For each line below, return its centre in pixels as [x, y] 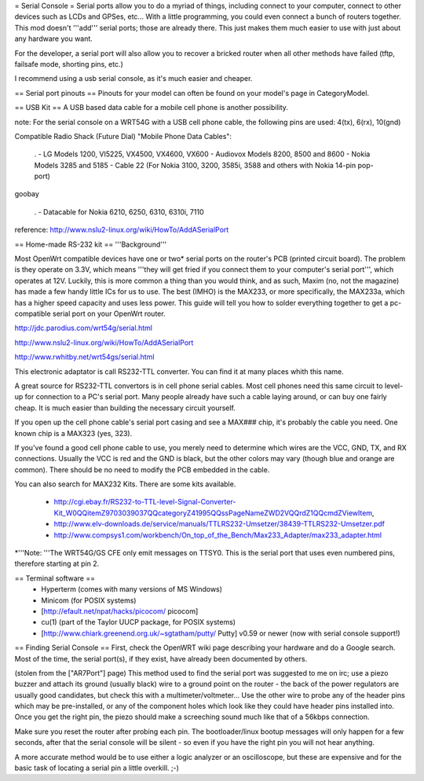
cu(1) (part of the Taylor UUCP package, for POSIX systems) [138, 622]
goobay [27, 194]
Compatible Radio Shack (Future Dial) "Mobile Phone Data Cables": [123, 136]
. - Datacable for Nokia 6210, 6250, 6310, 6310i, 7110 [119, 211]
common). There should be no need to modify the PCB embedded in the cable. [142, 469]
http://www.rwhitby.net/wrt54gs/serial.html [84, 357]
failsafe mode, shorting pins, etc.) [69, 64]
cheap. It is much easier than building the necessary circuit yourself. [125, 408]
